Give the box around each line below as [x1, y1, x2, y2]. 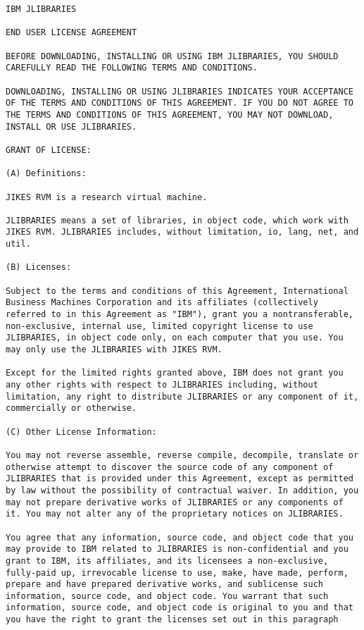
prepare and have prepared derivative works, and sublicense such [6, 579, 324, 590]
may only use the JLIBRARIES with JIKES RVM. [6, 345, 222, 355]
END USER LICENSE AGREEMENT [6, 27, 137, 38]
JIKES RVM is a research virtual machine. [6, 192, 208, 202]
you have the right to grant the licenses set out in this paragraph [6, 614, 339, 625]
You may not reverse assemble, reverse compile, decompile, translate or [6, 450, 359, 460]
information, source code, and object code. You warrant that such [6, 591, 329, 601]
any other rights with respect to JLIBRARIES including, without [6, 380, 318, 390]
